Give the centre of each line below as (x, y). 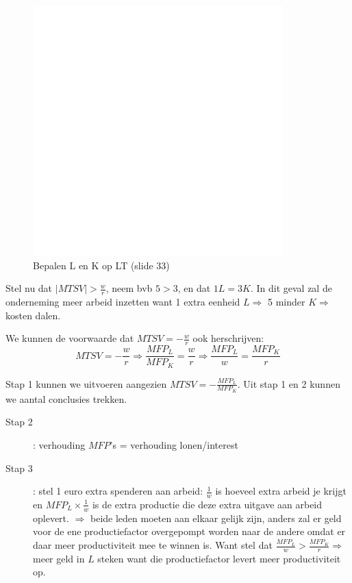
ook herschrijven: (228, 338)
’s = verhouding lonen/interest (174, 444)
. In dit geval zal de (291, 288)
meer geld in (59, 558)
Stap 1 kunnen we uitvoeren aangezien (86, 383)
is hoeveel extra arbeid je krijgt (281, 491)
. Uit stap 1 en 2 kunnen (289, 383)
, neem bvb (129, 288)
